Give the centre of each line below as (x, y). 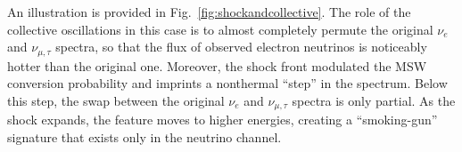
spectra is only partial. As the (374, 100)
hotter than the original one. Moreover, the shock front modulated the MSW (217, 65)
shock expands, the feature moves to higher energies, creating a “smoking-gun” (223, 120)
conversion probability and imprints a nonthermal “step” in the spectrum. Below (227, 83)
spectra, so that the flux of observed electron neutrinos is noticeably (241, 47)
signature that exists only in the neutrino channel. (144, 136)
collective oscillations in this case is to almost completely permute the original (220, 29)
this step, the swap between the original (116, 100)
